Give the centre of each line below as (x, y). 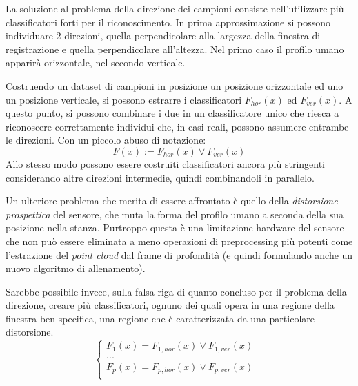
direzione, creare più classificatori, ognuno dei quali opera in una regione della (170, 305)
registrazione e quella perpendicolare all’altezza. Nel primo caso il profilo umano (175, 49)
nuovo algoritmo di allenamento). (76, 268)
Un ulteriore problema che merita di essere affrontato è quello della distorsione (172, 201)
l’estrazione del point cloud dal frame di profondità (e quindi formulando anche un (179, 254)
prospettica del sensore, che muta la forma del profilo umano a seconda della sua (175, 214)
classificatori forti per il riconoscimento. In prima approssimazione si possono (168, 22)
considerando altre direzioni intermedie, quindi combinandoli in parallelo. (160, 177)
